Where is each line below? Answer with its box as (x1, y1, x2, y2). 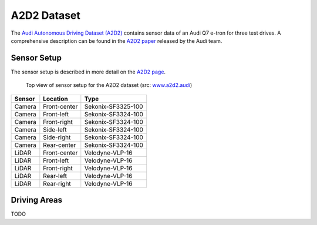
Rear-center (43, 141, 76, 149)
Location (43, 95, 68, 103)
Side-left (43, 125, 67, 133)
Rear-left (43, 172, 68, 180)
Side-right (43, 133, 71, 141)
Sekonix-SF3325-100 (84, 102, 143, 110)
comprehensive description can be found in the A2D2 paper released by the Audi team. (11, 37, 222, 44)
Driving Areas (11, 195, 63, 205)
